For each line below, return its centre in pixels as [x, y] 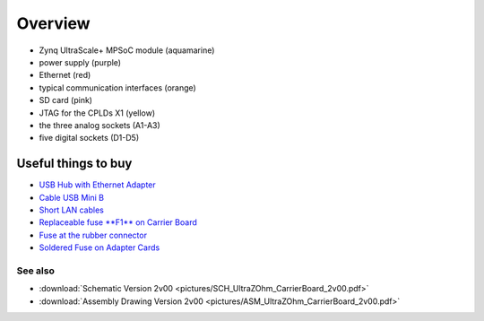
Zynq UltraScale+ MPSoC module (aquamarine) [127, 50]
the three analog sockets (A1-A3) [99, 125]
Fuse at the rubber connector [93, 235]
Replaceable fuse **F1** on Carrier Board [118, 222]
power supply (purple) [80, 62]
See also [36, 271]
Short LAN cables [72, 210]
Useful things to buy [74, 164]
